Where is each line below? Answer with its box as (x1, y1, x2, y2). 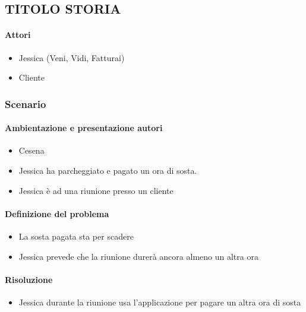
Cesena (18, 144, 45, 157)
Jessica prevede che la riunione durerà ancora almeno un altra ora (18, 250, 258, 262)
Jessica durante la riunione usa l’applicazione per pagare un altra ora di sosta (18, 295, 301, 308)
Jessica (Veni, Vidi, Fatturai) (18, 51, 125, 63)
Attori (5, 28, 31, 41)
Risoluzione (5, 273, 53, 285)
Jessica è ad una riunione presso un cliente (18, 184, 173, 196)
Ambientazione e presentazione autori (5, 122, 163, 134)
